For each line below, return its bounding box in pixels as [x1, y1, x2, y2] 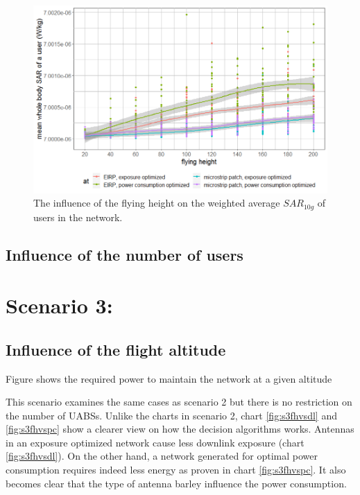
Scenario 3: [6, 291, 113, 320]
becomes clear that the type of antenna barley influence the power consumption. [6, 476, 347, 490]
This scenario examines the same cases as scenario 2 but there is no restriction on [6, 394, 352, 409]
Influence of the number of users [6, 243, 243, 265]
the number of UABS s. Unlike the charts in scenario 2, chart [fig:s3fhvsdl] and [6, 408, 337, 422]
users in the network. [33, 209, 123, 224]
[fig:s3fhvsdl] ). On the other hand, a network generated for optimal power [6, 449, 318, 463]
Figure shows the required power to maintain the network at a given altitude [6, 371, 332, 385]
